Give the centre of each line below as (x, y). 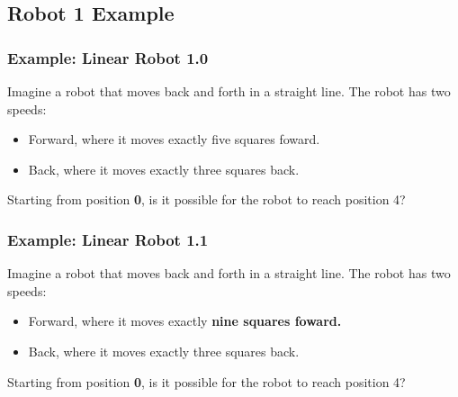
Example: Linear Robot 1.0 (108, 57)
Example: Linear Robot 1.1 (108, 239)
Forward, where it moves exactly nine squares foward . (185, 321)
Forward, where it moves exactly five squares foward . (174, 139)
